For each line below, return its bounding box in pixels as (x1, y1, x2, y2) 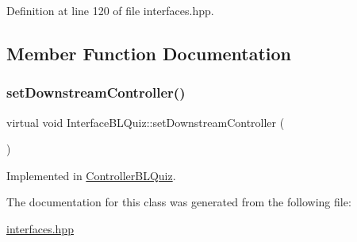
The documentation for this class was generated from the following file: (6, 194, 351, 210)
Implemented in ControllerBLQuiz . (6, 167, 176, 183)
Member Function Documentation (6, 40, 292, 65)
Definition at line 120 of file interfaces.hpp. (6, 2, 214, 18)
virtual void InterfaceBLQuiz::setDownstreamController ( (6, 113, 285, 130)
